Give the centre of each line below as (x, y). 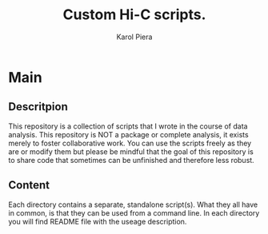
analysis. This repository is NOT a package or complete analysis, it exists (129, 134)
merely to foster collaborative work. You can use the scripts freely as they (130, 143)
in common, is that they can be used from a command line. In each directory (134, 212)
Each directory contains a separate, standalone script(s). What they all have (133, 204)
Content (29, 185)
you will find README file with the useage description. (98, 221)
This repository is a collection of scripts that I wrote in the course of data (128, 126)
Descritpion (38, 107)
